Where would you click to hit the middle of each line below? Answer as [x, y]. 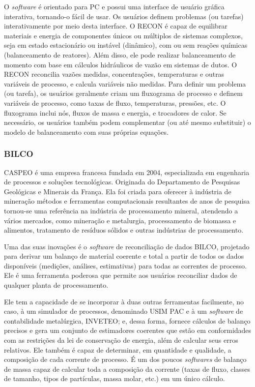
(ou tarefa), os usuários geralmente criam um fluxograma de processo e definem [123, 93]
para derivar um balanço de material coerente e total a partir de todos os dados [124, 256]
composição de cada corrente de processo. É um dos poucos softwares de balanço [125, 359]
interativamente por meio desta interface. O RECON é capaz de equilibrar [116, 26]
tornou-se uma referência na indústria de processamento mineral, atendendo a [121, 210]
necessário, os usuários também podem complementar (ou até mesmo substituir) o [127, 122]
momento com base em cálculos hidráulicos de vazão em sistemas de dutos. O [121, 64]
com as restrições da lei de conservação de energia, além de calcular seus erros [121, 340]
